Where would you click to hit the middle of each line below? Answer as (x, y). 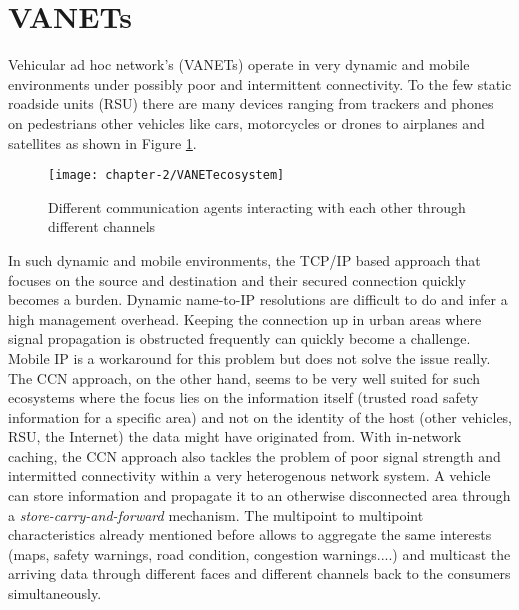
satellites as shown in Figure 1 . (102, 142)
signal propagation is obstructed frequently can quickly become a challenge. (239, 338)
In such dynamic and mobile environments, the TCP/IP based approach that (244, 259)
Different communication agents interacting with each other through (257, 206)
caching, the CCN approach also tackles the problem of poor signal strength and (254, 455)
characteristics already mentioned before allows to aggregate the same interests (250, 534)
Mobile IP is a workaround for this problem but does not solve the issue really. (249, 357)
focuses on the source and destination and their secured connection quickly (237, 279)
